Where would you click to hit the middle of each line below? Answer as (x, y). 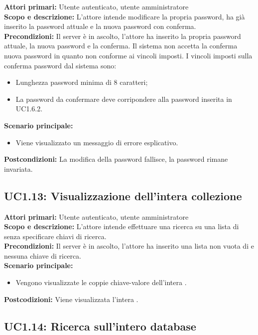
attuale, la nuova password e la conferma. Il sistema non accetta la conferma (121, 46)
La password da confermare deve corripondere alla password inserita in (124, 99)
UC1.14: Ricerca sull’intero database (100, 326)
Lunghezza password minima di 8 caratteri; (82, 82)
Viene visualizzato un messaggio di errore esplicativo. (97, 142)
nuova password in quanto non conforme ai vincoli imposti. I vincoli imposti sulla (128, 55)
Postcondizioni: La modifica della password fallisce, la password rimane (116, 159)
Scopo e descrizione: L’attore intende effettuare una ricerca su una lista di (122, 226)
